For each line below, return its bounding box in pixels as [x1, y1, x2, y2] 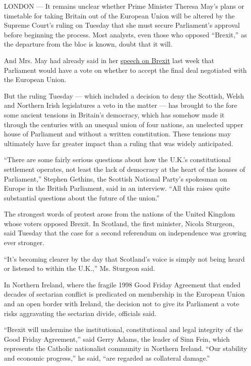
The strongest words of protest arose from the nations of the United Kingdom [4, 209, 235, 219]
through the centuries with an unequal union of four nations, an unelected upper [4, 119, 243, 129]
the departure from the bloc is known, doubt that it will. [4, 39, 173, 49]
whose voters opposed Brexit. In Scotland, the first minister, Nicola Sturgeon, [4, 218, 235, 228]
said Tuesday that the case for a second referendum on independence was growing [4, 228, 247, 238]
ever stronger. [4, 237, 45, 248]
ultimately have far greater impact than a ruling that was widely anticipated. [4, 138, 234, 148]
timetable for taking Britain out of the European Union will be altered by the [4, 10, 235, 20]
